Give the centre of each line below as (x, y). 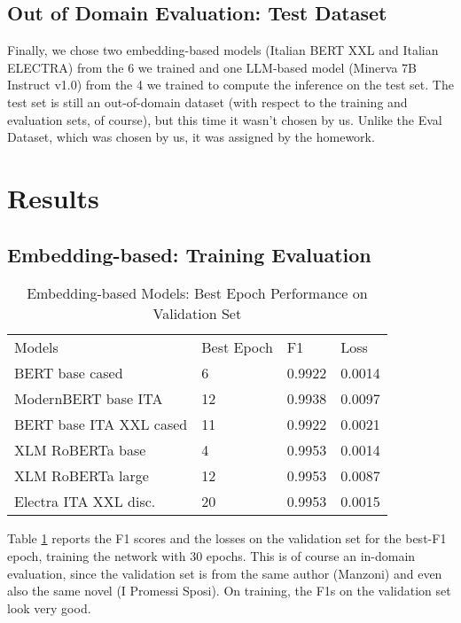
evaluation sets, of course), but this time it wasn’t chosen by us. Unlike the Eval (225, 119)
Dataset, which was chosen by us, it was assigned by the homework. (191, 137)
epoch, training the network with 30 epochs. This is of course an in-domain (211, 555)
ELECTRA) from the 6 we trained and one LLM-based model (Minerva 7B (212, 67)
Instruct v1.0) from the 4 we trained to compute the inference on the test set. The (230, 85)
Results (53, 197)
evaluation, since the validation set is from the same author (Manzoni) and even (225, 573)
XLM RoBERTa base (80, 450)
